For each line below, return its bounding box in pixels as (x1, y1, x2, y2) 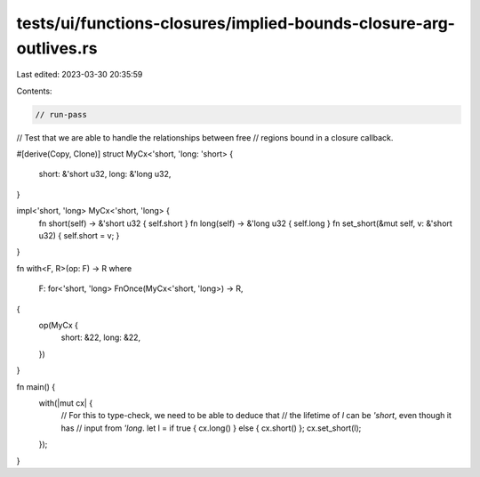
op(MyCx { (38, 320, 79, 330)
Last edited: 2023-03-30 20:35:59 (16, 69, 143, 80)
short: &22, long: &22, (60, 332, 141, 343)
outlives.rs (16, 38, 98, 58)
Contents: (16, 85, 52, 96)
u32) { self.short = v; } (38, 230, 120, 241)
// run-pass (35, 109, 88, 119)
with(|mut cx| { (38, 397, 93, 408)
